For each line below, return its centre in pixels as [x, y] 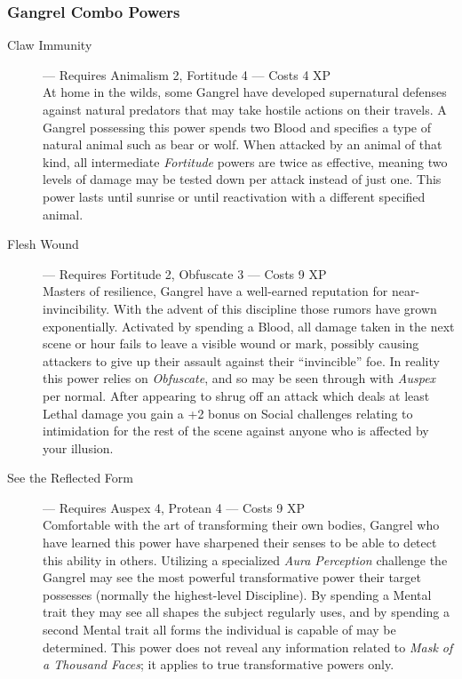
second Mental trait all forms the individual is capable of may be [219, 630]
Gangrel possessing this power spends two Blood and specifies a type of [237, 127]
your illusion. [78, 447]
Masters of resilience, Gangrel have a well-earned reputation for [215, 291]
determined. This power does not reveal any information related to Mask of [248, 647]
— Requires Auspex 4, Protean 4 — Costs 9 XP [174, 507]
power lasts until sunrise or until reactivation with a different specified [234, 196]
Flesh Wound [43, 244]
